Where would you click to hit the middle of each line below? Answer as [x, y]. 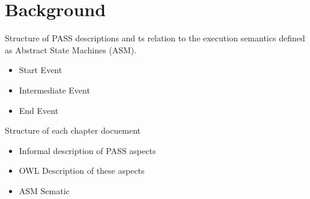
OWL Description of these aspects [82, 171]
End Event [39, 110]
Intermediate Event [54, 90]
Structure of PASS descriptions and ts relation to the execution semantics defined [155, 38]
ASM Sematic [44, 190]
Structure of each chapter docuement [73, 130]
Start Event [41, 70]
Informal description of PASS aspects [87, 150]
